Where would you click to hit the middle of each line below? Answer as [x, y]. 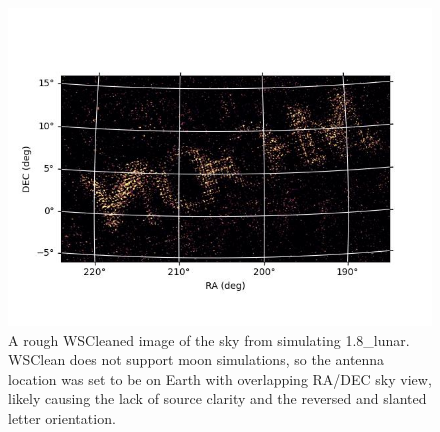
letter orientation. [62, 417]
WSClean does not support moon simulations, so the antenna [196, 359]
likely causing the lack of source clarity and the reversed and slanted [217, 398]
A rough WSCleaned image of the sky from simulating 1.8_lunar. [209, 339]
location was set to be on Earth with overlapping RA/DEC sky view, [220, 378]
